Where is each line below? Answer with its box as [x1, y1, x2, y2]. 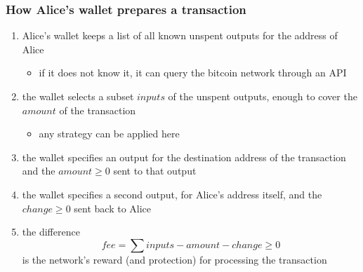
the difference [22, 224, 80, 239]
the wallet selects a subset [22, 89, 134, 103]
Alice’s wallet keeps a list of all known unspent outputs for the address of [22, 28, 338, 43]
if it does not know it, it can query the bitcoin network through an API [39, 65, 347, 80]
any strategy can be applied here [39, 126, 180, 141]
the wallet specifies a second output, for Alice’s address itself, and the [22, 186, 322, 201]
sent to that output [113, 163, 197, 178]
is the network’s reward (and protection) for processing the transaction [22, 252, 327, 266]
